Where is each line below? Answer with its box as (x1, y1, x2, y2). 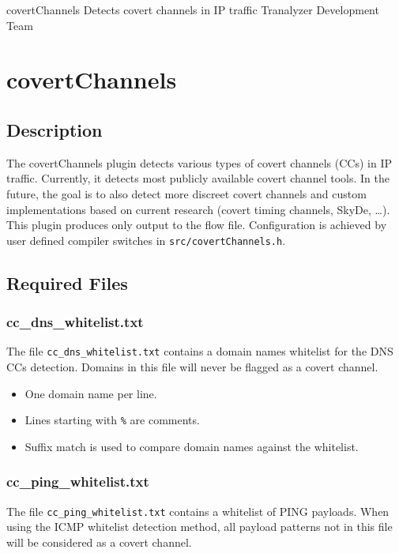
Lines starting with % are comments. (24, 412, 200, 428)
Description (6, 117, 103, 141)
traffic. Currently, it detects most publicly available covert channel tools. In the (6, 170, 390, 186)
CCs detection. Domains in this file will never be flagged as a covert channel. (6, 359, 378, 375)
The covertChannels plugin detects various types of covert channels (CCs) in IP (6, 154, 393, 171)
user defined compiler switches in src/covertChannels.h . (6, 231, 286, 248)
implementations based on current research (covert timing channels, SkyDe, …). (6, 201, 390, 217)
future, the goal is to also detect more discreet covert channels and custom (6, 185, 367, 201)
